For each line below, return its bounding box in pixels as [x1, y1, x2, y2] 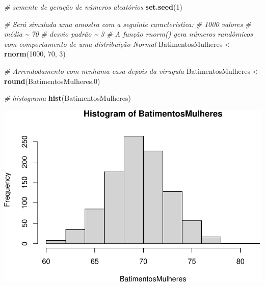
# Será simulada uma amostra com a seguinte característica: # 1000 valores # [4, 18, 251, 29]
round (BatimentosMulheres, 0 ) [4, 75, 100, 86]
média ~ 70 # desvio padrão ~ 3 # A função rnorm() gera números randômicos [4, 28, 253, 39]
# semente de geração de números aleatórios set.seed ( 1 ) [4, 2, 182, 12]
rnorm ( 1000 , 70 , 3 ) [4, 48, 66, 59]
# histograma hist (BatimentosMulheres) [4, 93, 131, 103]
